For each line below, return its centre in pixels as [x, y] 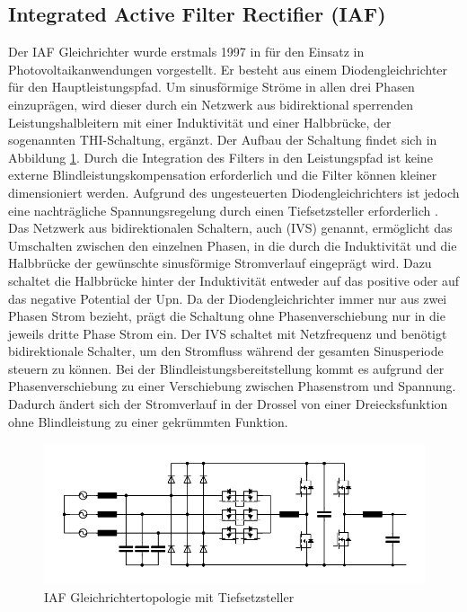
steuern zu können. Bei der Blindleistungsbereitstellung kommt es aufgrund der [226, 368]
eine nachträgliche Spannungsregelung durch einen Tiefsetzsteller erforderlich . [223, 210]
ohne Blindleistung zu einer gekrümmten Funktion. [148, 421]
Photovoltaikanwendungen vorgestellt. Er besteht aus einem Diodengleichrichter [228, 69]
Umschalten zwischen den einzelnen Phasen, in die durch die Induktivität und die [233, 245]
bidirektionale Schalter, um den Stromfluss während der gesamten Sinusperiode [226, 351]
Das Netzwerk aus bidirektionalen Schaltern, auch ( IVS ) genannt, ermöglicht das [230, 228]
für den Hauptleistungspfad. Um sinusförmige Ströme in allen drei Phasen [211, 87]
